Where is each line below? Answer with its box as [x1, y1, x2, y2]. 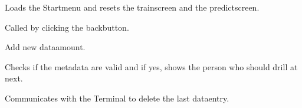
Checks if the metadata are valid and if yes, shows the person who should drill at [5, 60, 298, 73]
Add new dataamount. [5, 41, 86, 53]
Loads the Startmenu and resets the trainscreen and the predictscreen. [5, 1, 260, 13]
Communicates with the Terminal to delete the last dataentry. [5, 91, 229, 104]
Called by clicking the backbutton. [5, 21, 129, 33]
